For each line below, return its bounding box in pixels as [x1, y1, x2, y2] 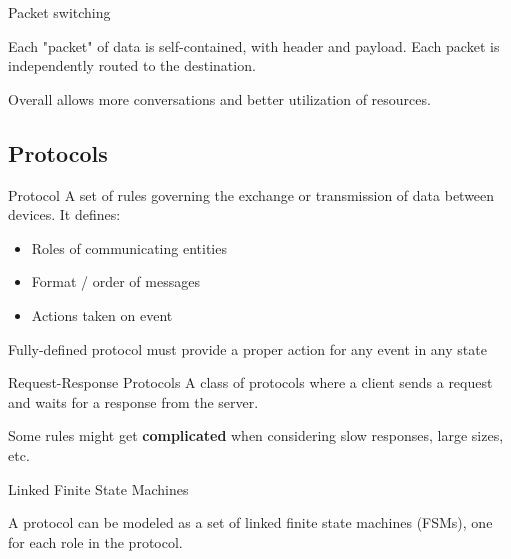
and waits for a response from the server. [8, 391, 259, 412]
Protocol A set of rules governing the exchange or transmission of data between [8, 184, 495, 205]
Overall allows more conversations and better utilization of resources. [8, 88, 431, 109]
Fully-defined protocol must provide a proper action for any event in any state [8, 338, 487, 359]
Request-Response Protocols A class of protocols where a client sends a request [8, 372, 493, 393]
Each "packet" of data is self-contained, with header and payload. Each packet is [8, 35, 500, 56]
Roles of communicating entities [31, 237, 227, 258]
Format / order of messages [31, 271, 200, 292]
